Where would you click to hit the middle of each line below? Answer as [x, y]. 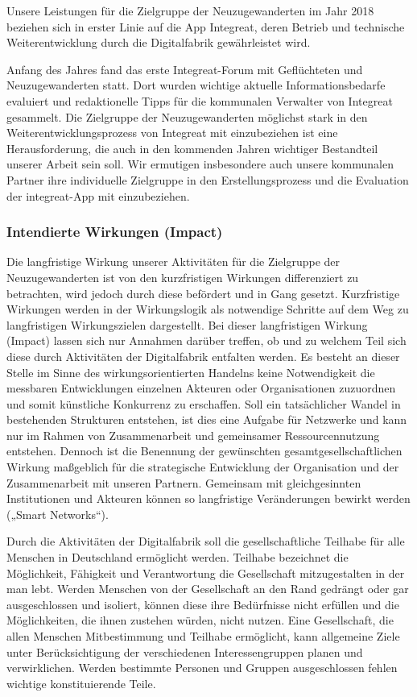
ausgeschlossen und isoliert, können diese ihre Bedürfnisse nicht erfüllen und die [203, 604]
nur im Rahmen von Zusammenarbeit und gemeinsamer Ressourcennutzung [193, 435]
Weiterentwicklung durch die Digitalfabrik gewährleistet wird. [159, 42]
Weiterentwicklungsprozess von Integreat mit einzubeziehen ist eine [172, 133]
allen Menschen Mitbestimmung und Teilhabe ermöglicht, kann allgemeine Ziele [203, 636]
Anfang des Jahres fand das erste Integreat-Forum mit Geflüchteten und [185, 69]
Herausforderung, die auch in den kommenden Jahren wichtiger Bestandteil [192, 148]
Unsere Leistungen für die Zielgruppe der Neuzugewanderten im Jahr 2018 [190, 10]
